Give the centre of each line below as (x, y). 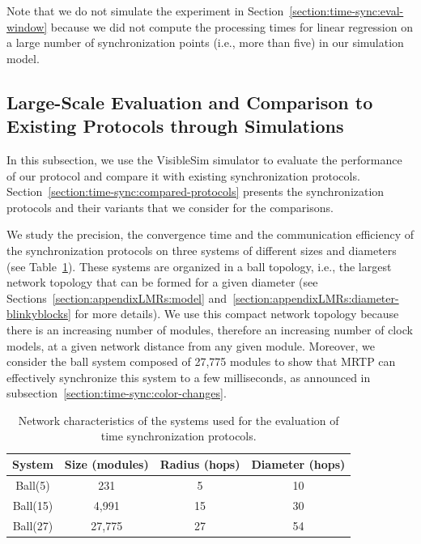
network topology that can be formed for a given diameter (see (162, 282)
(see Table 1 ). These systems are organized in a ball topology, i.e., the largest (199, 266)
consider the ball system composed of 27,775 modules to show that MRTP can (201, 361)
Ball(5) (33, 484)
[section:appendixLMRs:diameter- (316, 297)
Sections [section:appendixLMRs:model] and (117, 297)
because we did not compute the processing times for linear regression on (232, 26)
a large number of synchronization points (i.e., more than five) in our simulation (205, 42)
